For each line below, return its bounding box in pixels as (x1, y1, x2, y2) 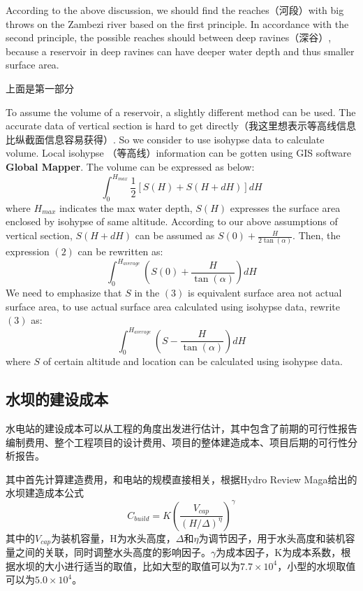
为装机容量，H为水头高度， (51, 530, 176, 545)
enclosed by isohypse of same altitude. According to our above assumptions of (6, 214, 338, 229)
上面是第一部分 (6, 80, 74, 95)
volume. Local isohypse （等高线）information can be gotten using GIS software (6, 145, 351, 160)
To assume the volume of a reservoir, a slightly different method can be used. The (6, 104, 356, 119)
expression (6, 244, 50, 259)
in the (134, 285, 160, 300)
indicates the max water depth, (59, 200, 193, 215)
